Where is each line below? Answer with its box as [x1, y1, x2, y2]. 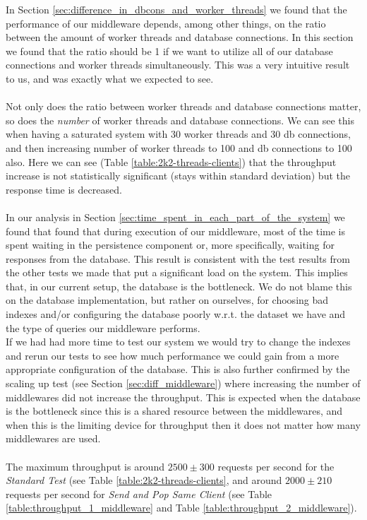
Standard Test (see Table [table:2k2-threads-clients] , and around [6, 473, 282, 487]
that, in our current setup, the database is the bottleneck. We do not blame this [6, 278, 352, 293]
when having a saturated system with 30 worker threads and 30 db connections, [6, 126, 351, 141]
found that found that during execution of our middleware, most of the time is [6, 223, 345, 238]
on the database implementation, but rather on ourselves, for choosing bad [6, 292, 329, 307]
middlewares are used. [6, 431, 101, 446]
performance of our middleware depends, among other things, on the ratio [6, 16, 326, 30]
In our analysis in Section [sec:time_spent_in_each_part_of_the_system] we [6, 209, 345, 224]
